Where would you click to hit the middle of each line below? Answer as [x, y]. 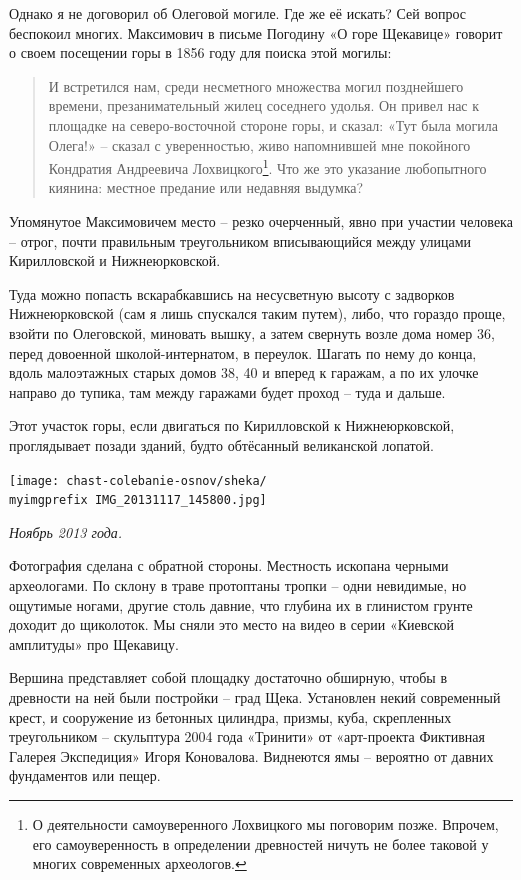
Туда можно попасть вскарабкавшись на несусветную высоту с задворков [232, 293]
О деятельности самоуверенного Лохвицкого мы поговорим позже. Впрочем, [265, 823]
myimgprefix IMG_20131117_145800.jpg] [138, 500]
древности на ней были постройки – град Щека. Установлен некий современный [255, 697]
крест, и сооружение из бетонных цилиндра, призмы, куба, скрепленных [230, 716]
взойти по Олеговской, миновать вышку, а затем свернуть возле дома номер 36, [252, 332]
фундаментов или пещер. [85, 775]
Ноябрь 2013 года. [66, 531]
